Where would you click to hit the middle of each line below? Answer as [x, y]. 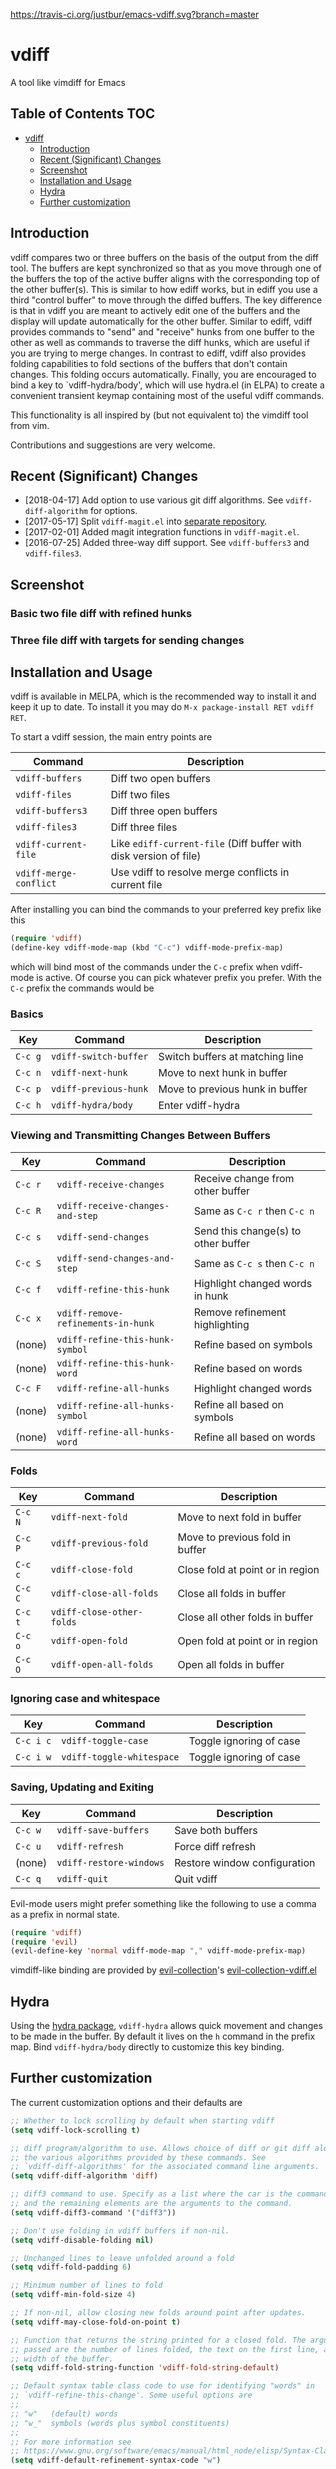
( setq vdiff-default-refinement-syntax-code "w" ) [116, 2460]
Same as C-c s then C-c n [254, 1263]
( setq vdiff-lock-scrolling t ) [75, 2130]
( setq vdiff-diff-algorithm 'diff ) [84, 2176]
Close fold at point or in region [248, 1570]
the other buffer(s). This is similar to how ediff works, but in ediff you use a [164, 289]
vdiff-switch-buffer [99, 1057]
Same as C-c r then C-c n [254, 1211]
